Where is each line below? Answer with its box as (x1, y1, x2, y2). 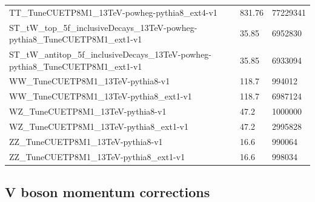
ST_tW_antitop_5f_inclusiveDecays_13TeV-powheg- (9, 48, 212, 61)
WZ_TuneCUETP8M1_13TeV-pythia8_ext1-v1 (9, 120, 188, 132)
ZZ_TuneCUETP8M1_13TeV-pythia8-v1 (9, 135, 163, 147)
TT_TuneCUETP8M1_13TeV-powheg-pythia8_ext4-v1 (9, 5, 217, 18)
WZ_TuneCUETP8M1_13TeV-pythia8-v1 (9, 105, 167, 118)
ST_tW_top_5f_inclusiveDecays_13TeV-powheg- (9, 21, 197, 33)
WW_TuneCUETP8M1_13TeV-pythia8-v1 (9, 75, 170, 87)
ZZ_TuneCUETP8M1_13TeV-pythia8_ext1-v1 (9, 150, 185, 163)
